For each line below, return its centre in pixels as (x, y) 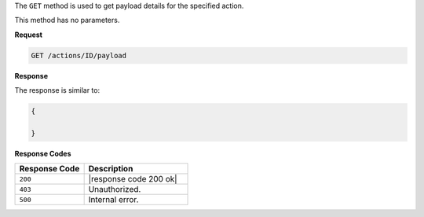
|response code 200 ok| (133, 179)
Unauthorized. (115, 189)
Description (111, 169)
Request (29, 35)
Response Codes (43, 153)
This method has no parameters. (67, 20)
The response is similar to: (57, 90)
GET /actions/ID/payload (79, 55)
